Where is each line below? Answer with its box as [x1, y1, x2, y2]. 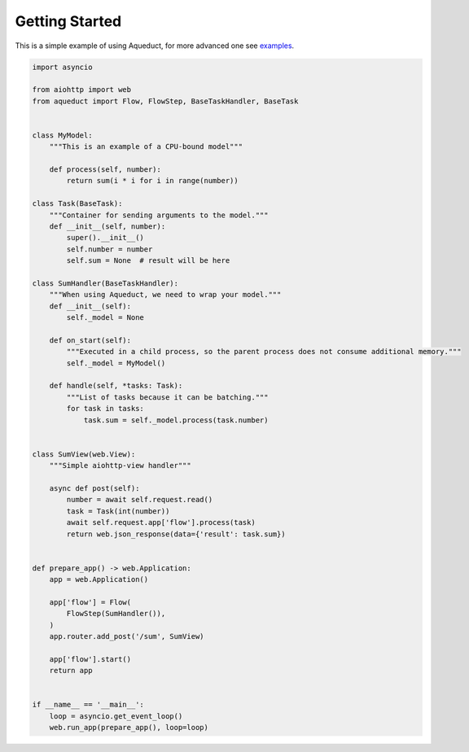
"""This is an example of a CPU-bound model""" [49, 142, 243, 151]
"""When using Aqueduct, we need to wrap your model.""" [49, 290, 282, 299]
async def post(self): [49, 483, 140, 492]
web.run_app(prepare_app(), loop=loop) [49, 723, 209, 732]
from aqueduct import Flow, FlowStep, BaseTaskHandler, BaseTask [32, 96, 299, 106]
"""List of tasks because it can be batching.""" [66, 392, 269, 402]
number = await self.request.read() [66, 495, 213, 505]
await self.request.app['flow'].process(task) [66, 518, 256, 527]
